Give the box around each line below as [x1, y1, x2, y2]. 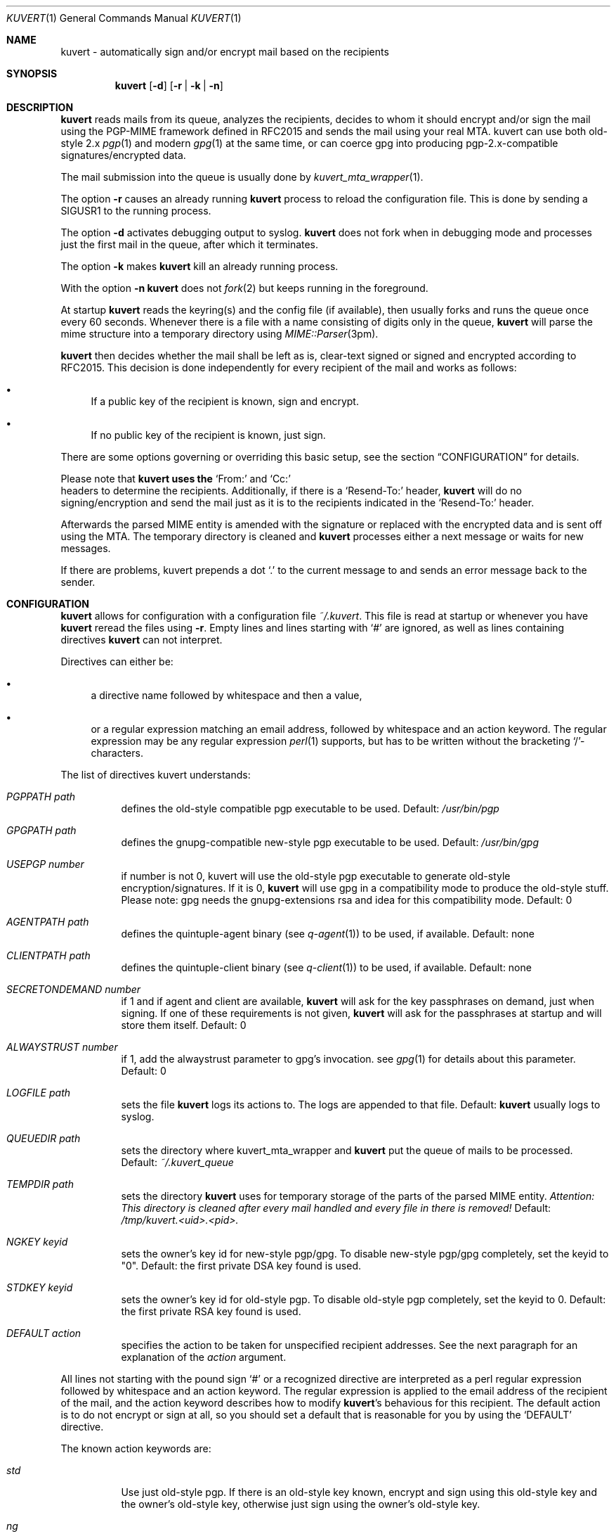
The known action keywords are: [60, 1442, 211, 1454]
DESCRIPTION [6, 101, 74, 113]
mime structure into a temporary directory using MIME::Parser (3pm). [60, 328, 379, 340]
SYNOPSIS [6, 68, 58, 79]
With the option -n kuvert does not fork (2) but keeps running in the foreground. [60, 282, 428, 294]
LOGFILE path [6, 1087, 71, 1099]
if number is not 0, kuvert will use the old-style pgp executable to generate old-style [121, 870, 511, 882]
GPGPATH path [6, 824, 77, 836]
